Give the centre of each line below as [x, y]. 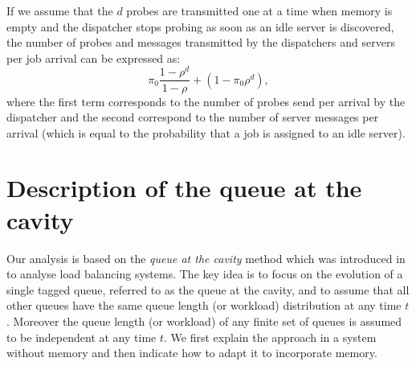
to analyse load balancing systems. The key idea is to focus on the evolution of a [205, 274]
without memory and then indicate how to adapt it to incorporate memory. [192, 353]
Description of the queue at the [184, 188]
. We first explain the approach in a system [270, 337]
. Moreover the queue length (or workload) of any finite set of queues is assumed [204, 321]
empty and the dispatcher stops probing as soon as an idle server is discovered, [200, 26]
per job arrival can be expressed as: [94, 58]
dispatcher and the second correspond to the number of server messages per [193, 117]
